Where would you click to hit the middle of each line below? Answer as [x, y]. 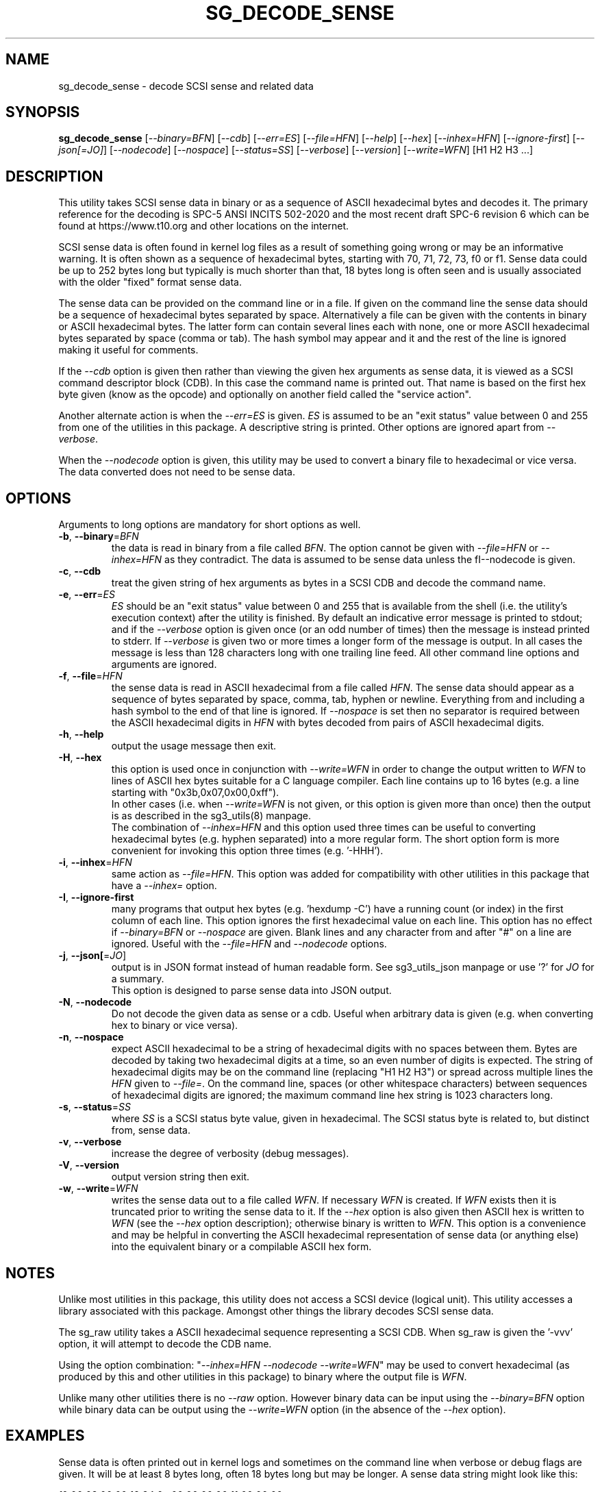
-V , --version [89, 1165]
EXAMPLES [45, 1436]
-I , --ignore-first [96, 897]
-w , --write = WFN [98, 1189]
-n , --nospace [91, 1037]
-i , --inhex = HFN [95, 862]
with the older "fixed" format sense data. [150, 282]
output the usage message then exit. [194, 746]
